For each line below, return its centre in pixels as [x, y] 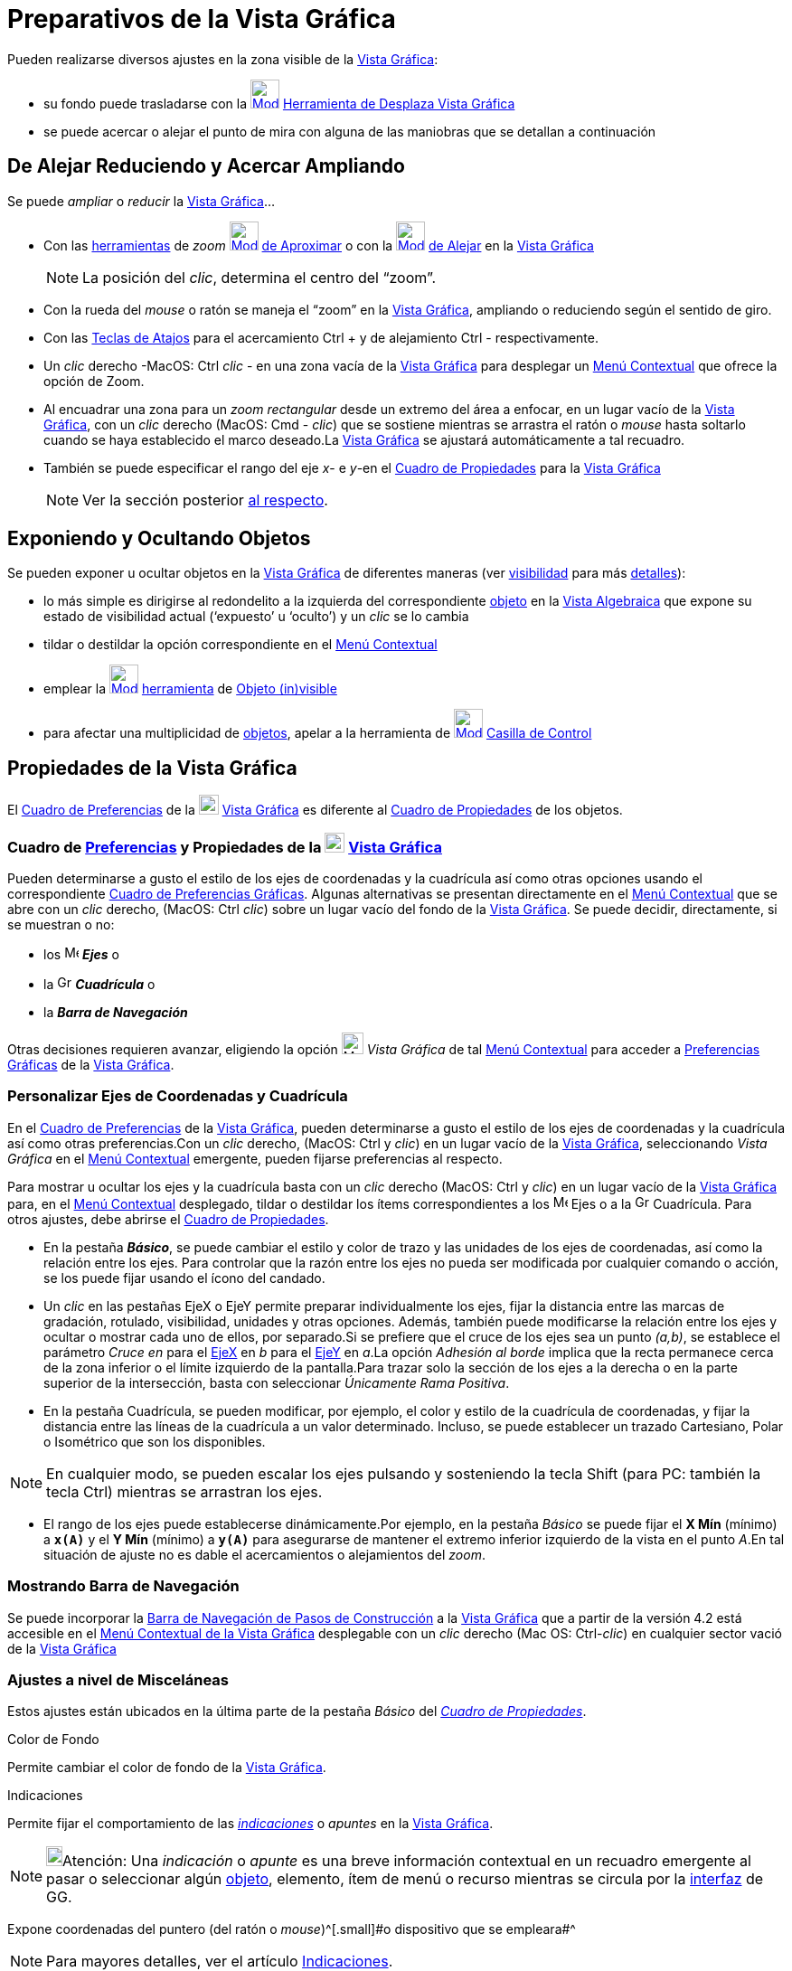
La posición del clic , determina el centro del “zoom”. [259, 277]
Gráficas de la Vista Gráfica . [91, 1065]
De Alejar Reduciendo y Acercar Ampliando [206, 166]
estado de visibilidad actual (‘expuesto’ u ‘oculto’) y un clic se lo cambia [256, 617]
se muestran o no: [61, 925]
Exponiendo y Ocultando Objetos [159, 539]
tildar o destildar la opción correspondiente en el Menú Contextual [240, 645]
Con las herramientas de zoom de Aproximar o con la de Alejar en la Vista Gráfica [319, 245]
